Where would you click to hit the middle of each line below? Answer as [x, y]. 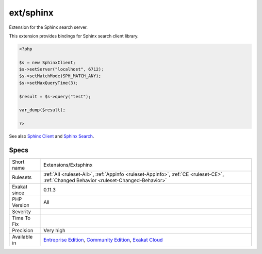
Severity [21, 212]
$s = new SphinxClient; [48, 62]
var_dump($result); [42, 110]
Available [22, 237]
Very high [54, 231]
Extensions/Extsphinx [68, 165]
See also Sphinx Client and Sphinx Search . [51, 136]
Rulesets [22, 177]
